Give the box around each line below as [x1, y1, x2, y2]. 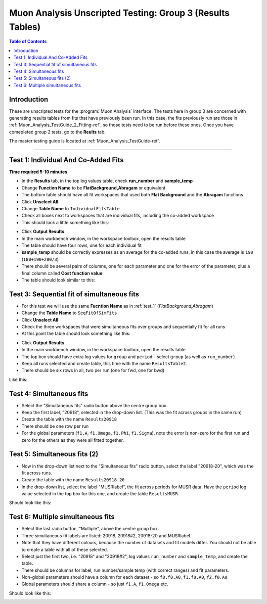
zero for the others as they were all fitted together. [21, 437, 124, 443]
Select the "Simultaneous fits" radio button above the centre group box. [21, 402, 168, 408]
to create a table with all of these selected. [21, 547, 108, 553]
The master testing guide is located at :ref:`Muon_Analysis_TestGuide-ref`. [9, 138, 161, 144]
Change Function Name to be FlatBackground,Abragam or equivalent [21, 185, 166, 190]
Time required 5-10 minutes [9, 169, 68, 175]
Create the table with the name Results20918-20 [21, 477, 125, 483]
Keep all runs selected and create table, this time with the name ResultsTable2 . [21, 360, 187, 366]
